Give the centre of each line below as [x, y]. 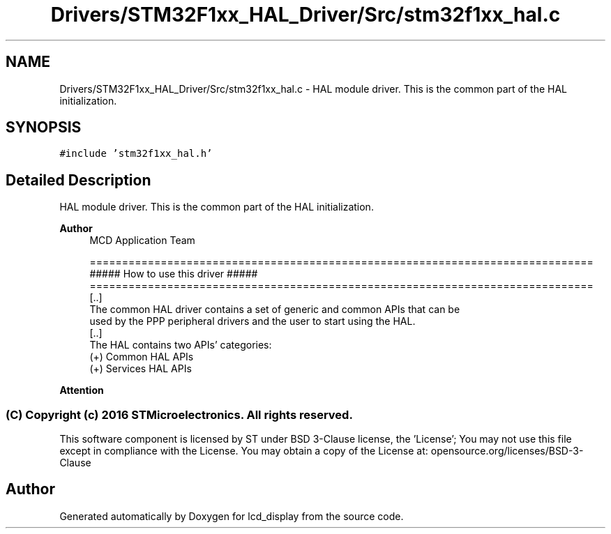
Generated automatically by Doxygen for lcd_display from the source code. [232, 516]
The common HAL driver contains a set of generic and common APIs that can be [275, 310]
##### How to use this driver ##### [174, 274]
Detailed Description [78, 180]
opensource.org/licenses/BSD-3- [507, 451]
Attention [82, 390]
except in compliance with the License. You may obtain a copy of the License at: [244, 451]
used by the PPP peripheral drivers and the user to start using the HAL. [252, 321]
